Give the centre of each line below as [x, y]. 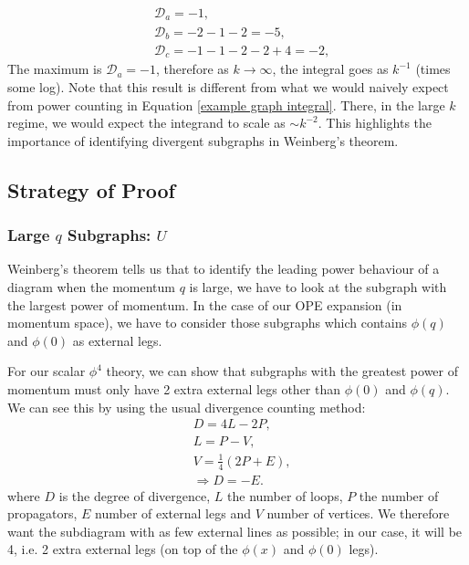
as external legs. [117, 340]
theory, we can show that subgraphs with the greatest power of [282, 371]
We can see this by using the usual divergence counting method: [187, 407]
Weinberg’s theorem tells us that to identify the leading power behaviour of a [224, 269]
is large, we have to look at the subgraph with [318, 287]
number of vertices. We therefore [358, 513]
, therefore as [192, 69]
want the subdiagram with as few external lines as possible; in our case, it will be [235, 531]
